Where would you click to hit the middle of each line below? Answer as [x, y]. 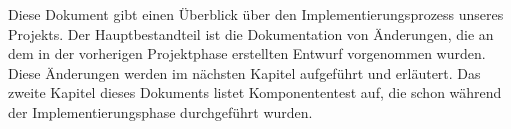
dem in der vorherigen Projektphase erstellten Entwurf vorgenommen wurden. [247, 53]
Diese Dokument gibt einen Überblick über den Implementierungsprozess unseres [256, 14]
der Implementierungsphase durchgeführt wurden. [160, 111]
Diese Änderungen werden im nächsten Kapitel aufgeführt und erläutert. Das [244, 72]
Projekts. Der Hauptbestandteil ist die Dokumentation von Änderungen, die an [251, 33]
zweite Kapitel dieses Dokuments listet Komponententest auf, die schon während [255, 92]
